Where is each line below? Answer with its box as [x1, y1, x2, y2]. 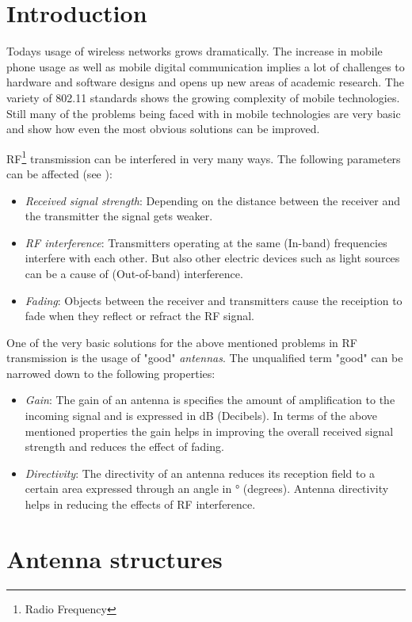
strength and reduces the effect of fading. [25, 438, 224, 455]
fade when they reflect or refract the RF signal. [25, 307, 254, 324]
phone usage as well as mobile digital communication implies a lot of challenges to [6, 58, 405, 74]
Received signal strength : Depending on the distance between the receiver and [25, 192, 400, 208]
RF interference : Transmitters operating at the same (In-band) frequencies [25, 234, 387, 250]
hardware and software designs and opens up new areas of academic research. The [6, 74, 404, 90]
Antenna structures [6, 542, 223, 574]
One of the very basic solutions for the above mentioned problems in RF [6, 334, 357, 350]
